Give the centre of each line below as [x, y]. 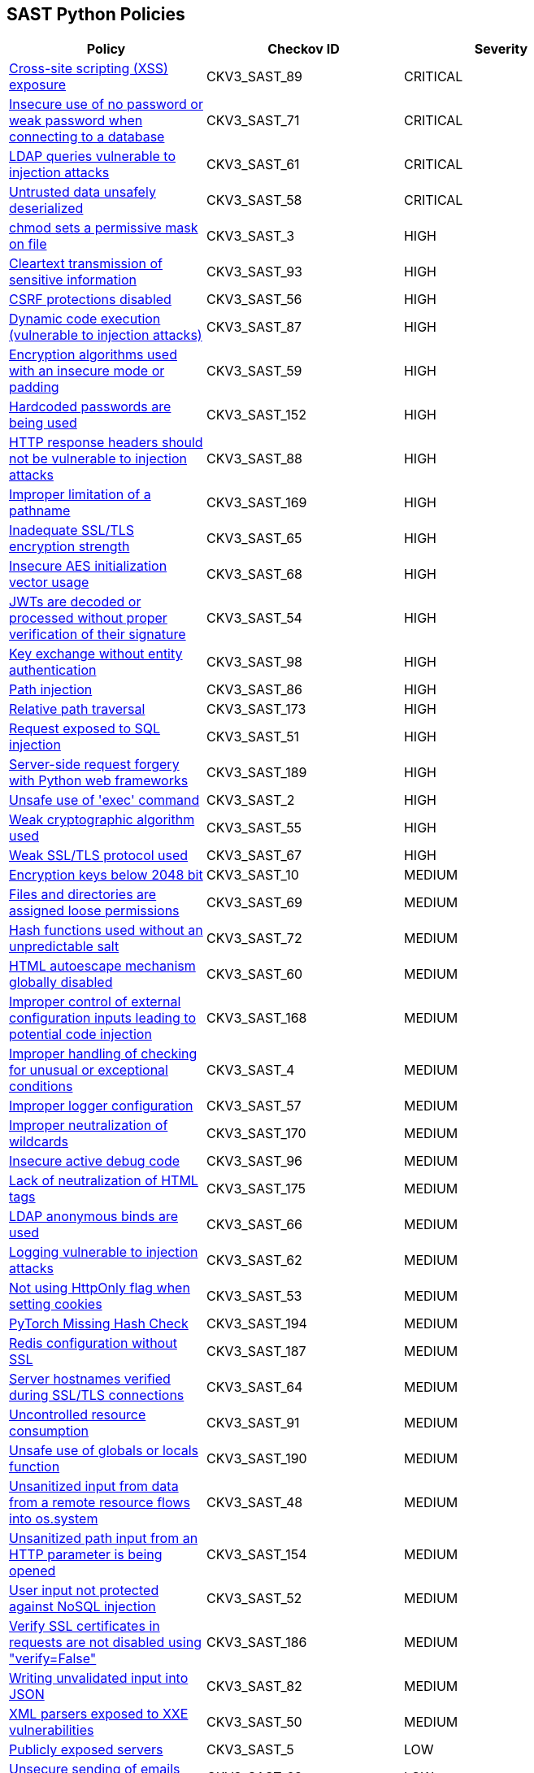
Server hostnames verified [90, 1379]
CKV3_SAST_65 [254, 539]
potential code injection [80, 1034]
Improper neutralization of [89, 1126]
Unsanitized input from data [94, 1486]
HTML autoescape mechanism [102, 966]
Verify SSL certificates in [85, 1626]
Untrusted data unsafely [82, 192]
